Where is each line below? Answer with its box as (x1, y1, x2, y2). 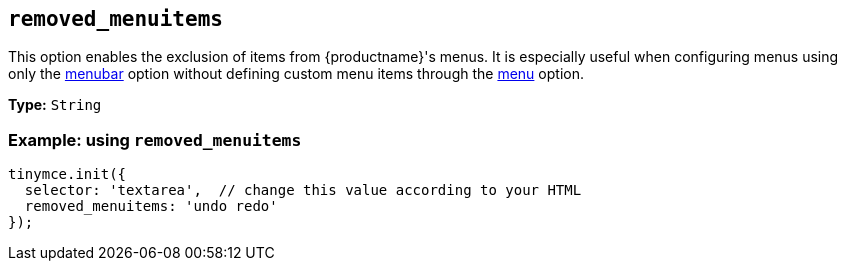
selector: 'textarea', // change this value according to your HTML (24, 182, 582, 199)
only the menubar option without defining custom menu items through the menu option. (8, 65, 584, 83)
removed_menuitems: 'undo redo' (24, 198, 278, 215)
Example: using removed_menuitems (8, 129, 302, 150)
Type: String (8, 96, 102, 114)
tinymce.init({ (8, 166, 127, 183)
